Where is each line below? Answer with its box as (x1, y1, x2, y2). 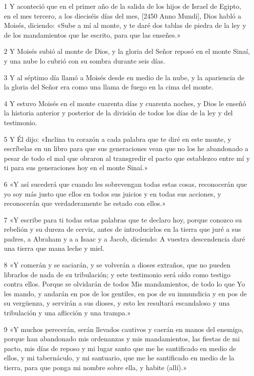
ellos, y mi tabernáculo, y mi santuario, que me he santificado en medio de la (4, 353, 234, 363)
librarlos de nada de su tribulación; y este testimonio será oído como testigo (4, 269, 231, 279)
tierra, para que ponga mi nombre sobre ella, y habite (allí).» (4, 362, 187, 372)
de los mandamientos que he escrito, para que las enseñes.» (4, 29, 181, 40)
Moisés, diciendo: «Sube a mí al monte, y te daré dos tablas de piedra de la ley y (4, 20, 246, 30)
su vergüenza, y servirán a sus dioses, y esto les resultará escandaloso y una (4, 298, 230, 308)
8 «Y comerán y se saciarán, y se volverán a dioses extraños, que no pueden (4, 260, 231, 270)
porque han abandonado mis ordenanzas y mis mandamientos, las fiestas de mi (4, 333, 240, 344)
